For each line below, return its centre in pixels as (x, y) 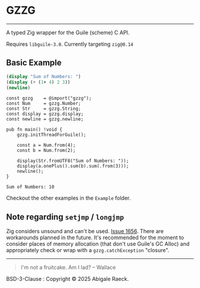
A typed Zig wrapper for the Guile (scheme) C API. (68, 32)
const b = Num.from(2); (46, 151)
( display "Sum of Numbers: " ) (44, 76)
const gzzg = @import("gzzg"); (49, 98)
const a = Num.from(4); (46, 145)
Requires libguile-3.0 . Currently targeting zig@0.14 (70, 44)
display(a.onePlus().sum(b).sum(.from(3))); (73, 166)
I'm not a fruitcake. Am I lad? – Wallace (68, 267)
